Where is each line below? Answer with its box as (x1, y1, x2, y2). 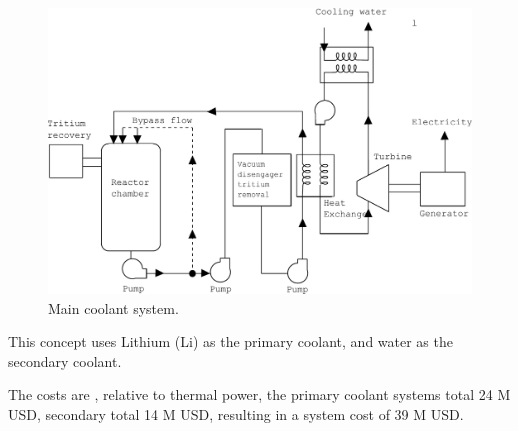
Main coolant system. (48, 297, 179, 318)
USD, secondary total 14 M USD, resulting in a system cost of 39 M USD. (8, 404, 464, 425)
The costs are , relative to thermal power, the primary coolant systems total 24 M (8, 384, 511, 405)
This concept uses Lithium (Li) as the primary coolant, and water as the (8, 331, 453, 352)
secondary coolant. (8, 350, 122, 371)
